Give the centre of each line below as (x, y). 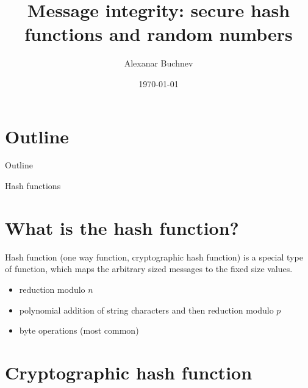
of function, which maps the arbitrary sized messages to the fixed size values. (149, 269)
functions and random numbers (159, 34)
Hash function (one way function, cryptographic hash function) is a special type (154, 257)
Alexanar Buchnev (159, 63)
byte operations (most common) (79, 330)
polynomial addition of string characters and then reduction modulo (146, 310)
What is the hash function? (122, 227)
